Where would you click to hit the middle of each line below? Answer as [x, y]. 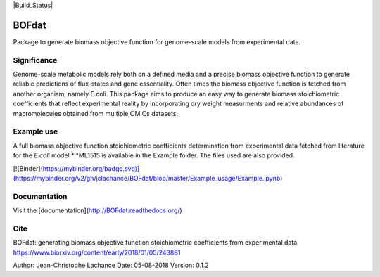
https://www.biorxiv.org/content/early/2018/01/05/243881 [97, 252]
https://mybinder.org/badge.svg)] [91, 168]
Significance [35, 60]
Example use [36, 131]
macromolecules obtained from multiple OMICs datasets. [96, 113]
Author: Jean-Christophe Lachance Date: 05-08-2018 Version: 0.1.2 [111, 265]
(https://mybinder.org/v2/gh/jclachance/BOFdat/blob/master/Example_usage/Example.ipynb [147, 178]
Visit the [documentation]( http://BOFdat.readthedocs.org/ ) [97, 210]
